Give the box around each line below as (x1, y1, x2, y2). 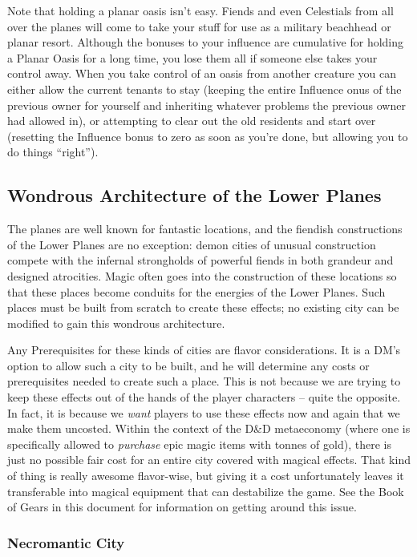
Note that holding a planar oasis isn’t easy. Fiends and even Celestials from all (7, 2, 394, 18)
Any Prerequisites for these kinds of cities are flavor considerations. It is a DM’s (7, 341, 401, 358)
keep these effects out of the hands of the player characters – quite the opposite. (7, 389, 401, 406)
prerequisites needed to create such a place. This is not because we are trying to (7, 373, 401, 389)
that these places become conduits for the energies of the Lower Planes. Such (7, 283, 386, 300)
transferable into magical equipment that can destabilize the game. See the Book (7, 482, 404, 499)
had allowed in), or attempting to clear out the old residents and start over (7, 112, 376, 129)
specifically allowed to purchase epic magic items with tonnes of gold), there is (7, 435, 391, 452)
